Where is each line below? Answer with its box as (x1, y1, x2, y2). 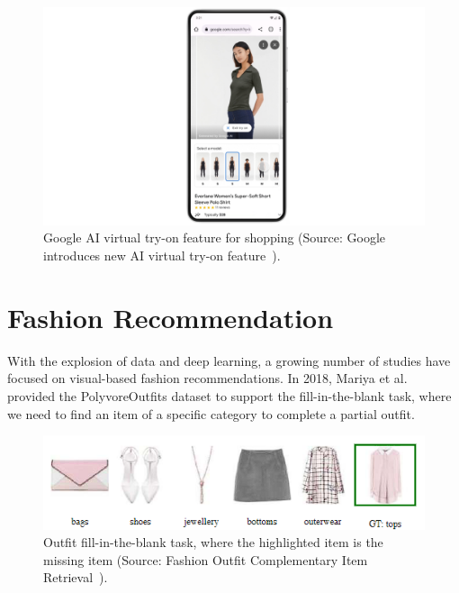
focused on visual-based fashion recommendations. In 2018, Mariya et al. (7, 369, 408, 388)
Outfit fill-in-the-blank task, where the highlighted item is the (43, 533, 383, 552)
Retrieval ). (43, 568, 108, 587)
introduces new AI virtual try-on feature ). (43, 246, 281, 264)
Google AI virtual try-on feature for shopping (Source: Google (43, 228, 386, 247)
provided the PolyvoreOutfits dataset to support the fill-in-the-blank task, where (7, 386, 452, 405)
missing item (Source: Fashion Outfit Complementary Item (43, 550, 368, 569)
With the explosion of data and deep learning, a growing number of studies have (7, 351, 451, 369)
